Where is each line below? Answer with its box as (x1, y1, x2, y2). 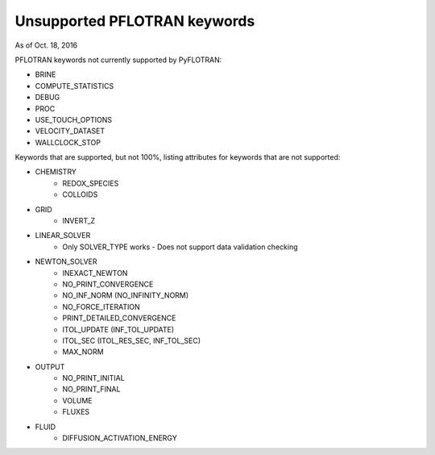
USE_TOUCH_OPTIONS (35, 115, 113, 124)
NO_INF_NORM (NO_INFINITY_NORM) (62, 290, 189, 300)
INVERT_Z (62, 216, 96, 226)
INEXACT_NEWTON (62, 268, 128, 278)
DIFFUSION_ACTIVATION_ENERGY (62, 433, 177, 443)
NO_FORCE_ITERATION (62, 302, 140, 311)
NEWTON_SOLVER (35, 257, 97, 266)
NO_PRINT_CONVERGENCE (62, 279, 154, 289)
